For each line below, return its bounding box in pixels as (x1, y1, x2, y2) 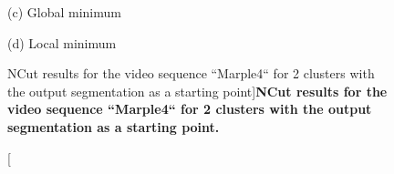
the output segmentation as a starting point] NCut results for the (7, 81, 388, 100)
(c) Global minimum (7, 3, 121, 21)
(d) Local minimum (7, 33, 117, 52)
